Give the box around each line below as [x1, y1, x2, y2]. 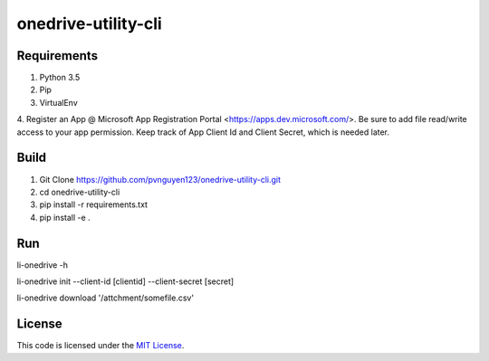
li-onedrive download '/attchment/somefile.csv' [16, 292, 195, 303]
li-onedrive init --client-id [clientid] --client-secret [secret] [16, 276, 235, 287]
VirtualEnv [39, 97, 78, 108]
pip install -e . [39, 212, 91, 223]
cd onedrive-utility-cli [39, 186, 120, 197]
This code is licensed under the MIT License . [16, 340, 185, 351]
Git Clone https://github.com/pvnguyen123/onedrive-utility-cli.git [39, 174, 281, 185]
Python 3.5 [39, 72, 81, 83]
